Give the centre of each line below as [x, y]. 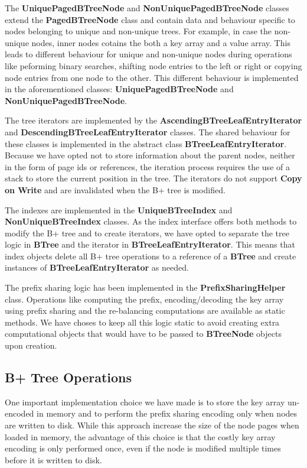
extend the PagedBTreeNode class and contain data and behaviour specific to [150, 19]
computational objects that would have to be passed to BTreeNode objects [143, 334]
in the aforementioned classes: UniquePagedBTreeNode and [119, 89]
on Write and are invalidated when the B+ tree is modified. [115, 189]
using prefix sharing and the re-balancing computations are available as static [145, 311]
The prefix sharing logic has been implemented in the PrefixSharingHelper [145, 287]
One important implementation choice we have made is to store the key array [145, 402]
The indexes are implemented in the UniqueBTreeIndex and [119, 209]
